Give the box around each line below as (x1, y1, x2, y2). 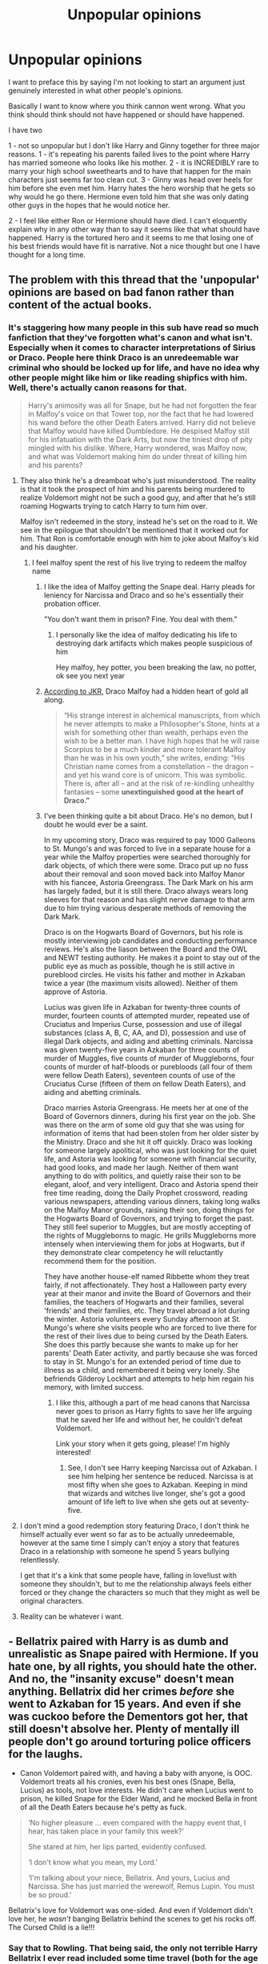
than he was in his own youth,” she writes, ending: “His (63, 753, 246, 763)
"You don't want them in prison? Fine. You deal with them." (43, 614, 238, 624)
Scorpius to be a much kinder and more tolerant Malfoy (63, 744, 246, 754)
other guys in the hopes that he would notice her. (8, 200, 170, 210)
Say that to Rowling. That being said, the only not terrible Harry (8, 1942, 258, 1954)
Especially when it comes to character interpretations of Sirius (8, 342, 256, 353)
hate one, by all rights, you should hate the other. (8, 1660, 258, 1673)
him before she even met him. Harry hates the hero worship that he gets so (8, 183, 256, 193)
